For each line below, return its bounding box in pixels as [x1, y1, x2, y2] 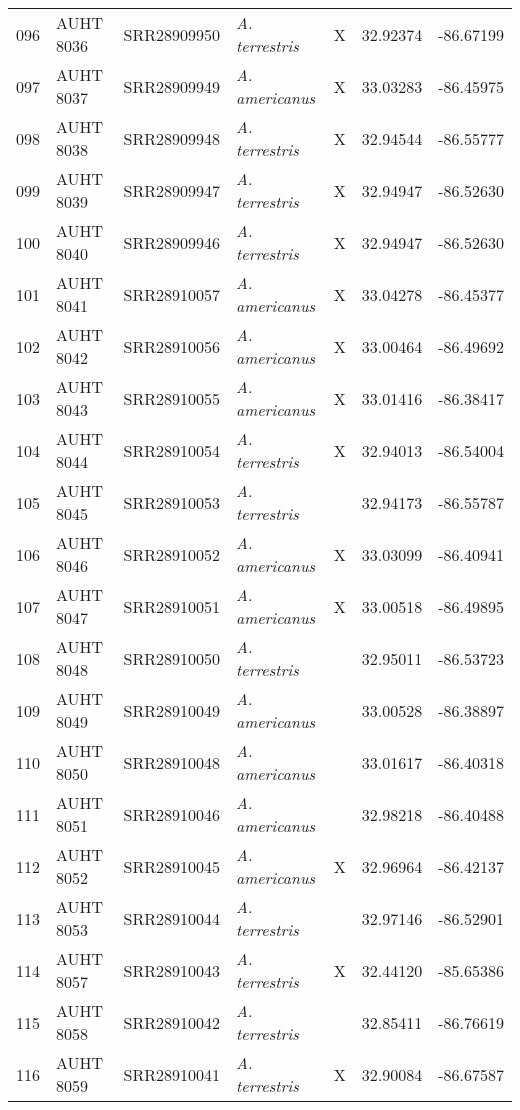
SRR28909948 [123, 126, 220, 150]
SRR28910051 [123, 594, 220, 618]
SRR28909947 [123, 178, 220, 202]
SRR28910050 [123, 646, 220, 670]
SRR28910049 [123, 698, 220, 722]
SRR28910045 [123, 854, 220, 878]
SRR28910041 [123, 1062, 220, 1086]
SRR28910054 [123, 438, 220, 462]
